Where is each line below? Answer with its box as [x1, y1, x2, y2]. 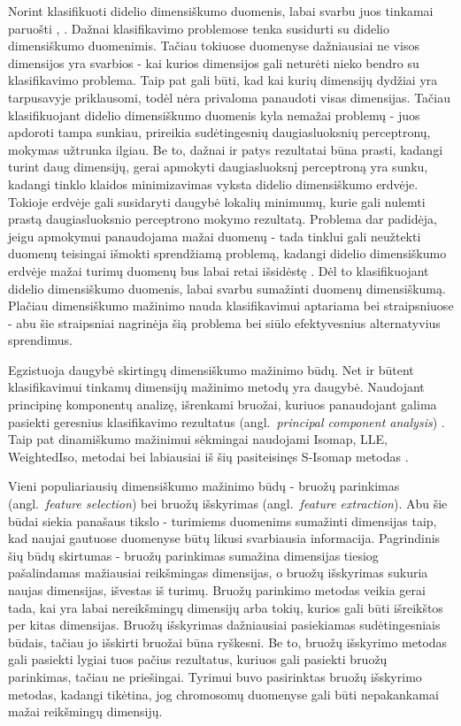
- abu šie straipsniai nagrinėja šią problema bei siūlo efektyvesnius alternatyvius [8, 313, 441, 332]
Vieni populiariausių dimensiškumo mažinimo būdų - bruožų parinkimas [8, 477, 400, 495]
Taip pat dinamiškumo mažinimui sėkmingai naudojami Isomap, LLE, [8, 430, 388, 448]
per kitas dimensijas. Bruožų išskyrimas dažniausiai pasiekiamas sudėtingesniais [8, 615, 441, 634]
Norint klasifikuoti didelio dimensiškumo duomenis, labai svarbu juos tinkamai [8, 2, 434, 19]
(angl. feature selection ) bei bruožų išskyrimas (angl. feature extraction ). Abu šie [8, 494, 448, 513]
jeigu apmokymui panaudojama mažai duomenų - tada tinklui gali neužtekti [8, 226, 421, 245]
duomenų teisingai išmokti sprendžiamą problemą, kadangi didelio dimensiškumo [8, 244, 447, 263]
